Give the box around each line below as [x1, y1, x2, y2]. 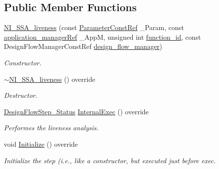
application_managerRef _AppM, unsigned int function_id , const [4, 31, 201, 42]
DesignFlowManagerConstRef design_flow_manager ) [4, 41, 162, 51]
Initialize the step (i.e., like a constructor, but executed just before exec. [4, 155, 216, 165]
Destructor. [4, 90, 38, 100]
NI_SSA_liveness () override [9, 74, 95, 84]
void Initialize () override [4, 138, 78, 149]
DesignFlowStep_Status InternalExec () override [4, 106, 149, 116]
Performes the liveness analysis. [4, 123, 99, 133]
